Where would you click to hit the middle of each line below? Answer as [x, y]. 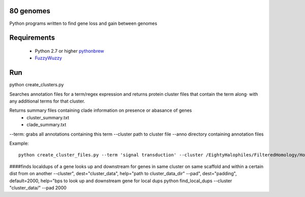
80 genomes [30, 11]
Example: [19, 143]
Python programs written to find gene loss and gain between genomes [83, 23]
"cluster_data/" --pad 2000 [38, 187]
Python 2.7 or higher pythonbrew [69, 51]
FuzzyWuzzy [48, 58]
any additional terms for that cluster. [47, 101]
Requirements [32, 38]
